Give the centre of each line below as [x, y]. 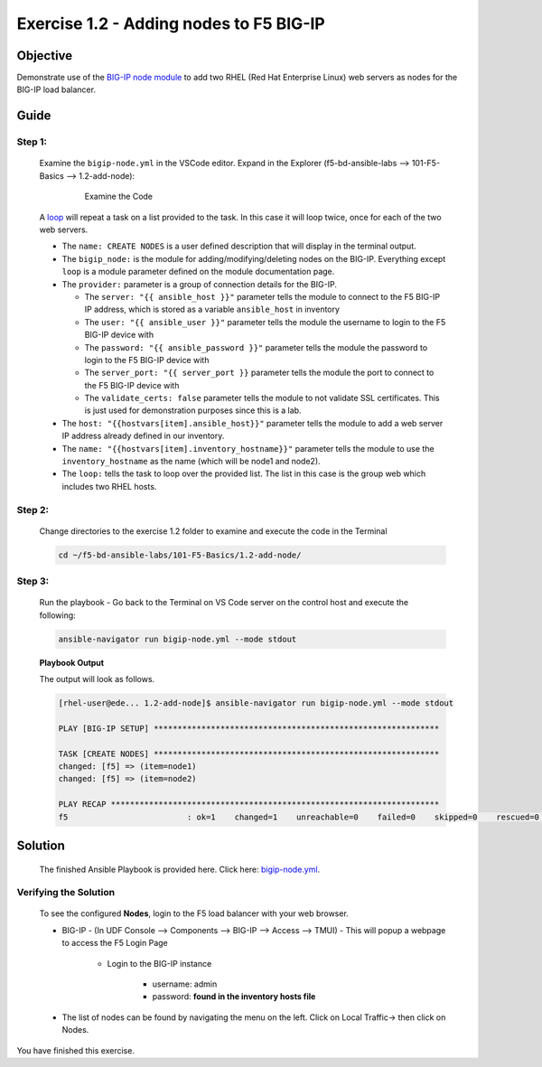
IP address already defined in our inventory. [143, 436]
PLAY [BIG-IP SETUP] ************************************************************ [249, 728]
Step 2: [33, 510]
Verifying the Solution [66, 893]
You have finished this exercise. [76, 1050]
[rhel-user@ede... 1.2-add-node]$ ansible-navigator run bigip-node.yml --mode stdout [256, 703]
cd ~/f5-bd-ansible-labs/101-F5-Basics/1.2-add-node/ [180, 555]
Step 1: [32, 142]
